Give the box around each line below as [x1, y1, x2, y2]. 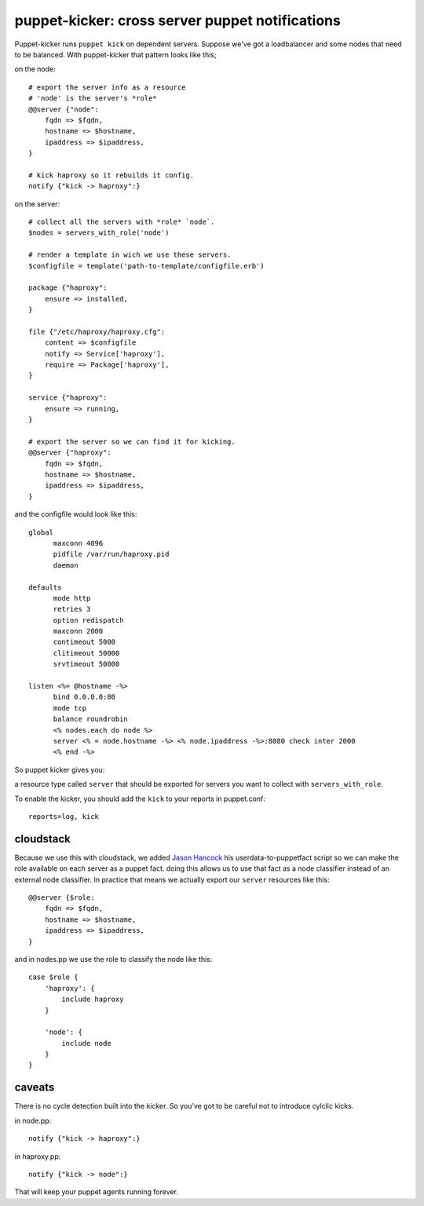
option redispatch [53, 616, 124, 624]
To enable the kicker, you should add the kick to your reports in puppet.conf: [14, 794, 266, 803]
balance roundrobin [53, 714, 129, 724]
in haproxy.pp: [14, 1151, 61, 1161]
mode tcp [53, 703, 87, 712]
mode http [53, 594, 91, 602]
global [28, 528, 54, 537]
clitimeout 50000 [53, 649, 120, 657]
